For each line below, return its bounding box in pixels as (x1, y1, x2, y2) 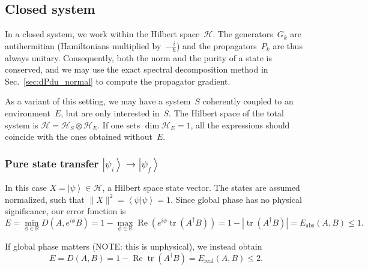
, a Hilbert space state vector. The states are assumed (102, 181, 300, 193)
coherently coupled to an (202, 95, 294, 107)
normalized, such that (5, 193, 85, 205)
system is (5, 118, 38, 131)
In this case (5, 181, 47, 193)
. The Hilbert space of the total (169, 107, 284, 119)
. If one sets (97, 118, 140, 131)
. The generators (213, 28, 273, 40)
